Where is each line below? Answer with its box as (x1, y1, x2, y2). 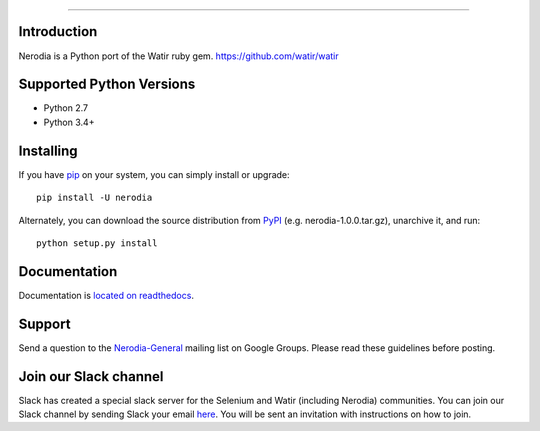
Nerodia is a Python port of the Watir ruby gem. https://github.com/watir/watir (18, 50, 339, 62)
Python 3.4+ (43, 116, 95, 128)
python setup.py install (36, 237, 158, 249)
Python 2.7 (43, 102, 89, 114)
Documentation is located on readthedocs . (18, 289, 195, 301)
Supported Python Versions (18, 76, 196, 93)
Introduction (18, 23, 98, 40)
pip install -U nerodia (36, 192, 153, 204)
